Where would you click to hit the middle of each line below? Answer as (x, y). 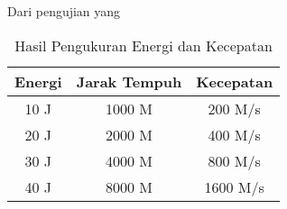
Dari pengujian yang (64, 11)
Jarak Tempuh (129, 81)
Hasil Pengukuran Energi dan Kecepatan (143, 45)
